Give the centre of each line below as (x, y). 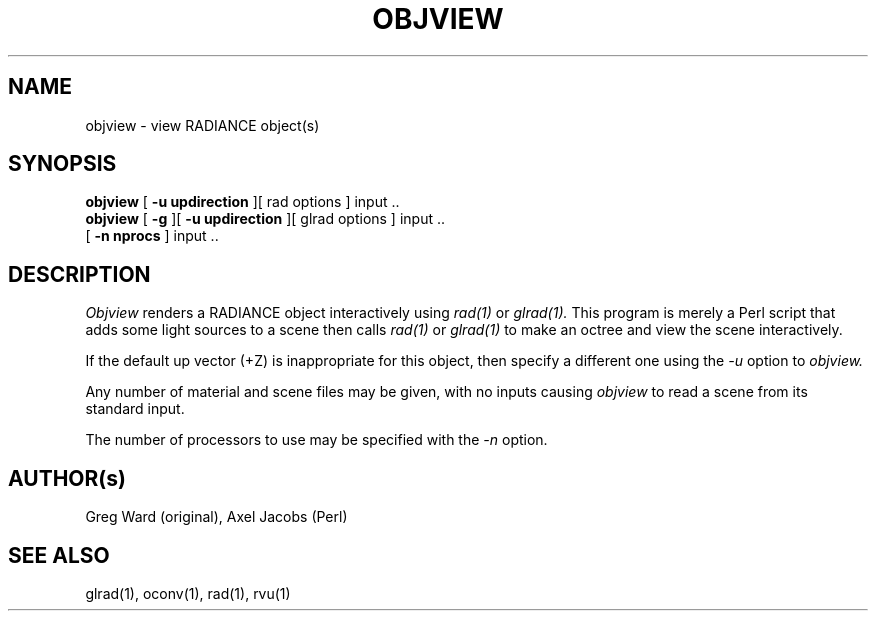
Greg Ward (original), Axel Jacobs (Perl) (216, 517)
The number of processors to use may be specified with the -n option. (316, 440)
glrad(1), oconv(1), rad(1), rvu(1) (188, 593)
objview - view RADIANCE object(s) (202, 125)
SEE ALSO (59, 555)
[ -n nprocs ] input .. (152, 236)
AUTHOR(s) (67, 478)
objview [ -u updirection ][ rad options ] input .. (242, 202)
